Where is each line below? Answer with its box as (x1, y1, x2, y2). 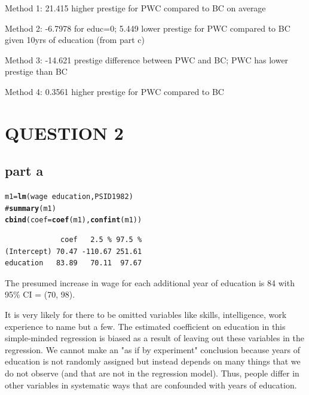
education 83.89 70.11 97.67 (5, 259, 142, 268)
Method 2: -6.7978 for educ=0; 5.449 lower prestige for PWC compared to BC (5, 22, 290, 34)
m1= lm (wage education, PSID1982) (5, 192, 133, 201)
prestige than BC (5, 65, 68, 78)
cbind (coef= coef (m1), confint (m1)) (5, 216, 142, 225)
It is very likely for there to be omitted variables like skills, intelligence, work (5, 308, 287, 321)
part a (5, 161, 44, 180)
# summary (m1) (5, 204, 56, 213)
